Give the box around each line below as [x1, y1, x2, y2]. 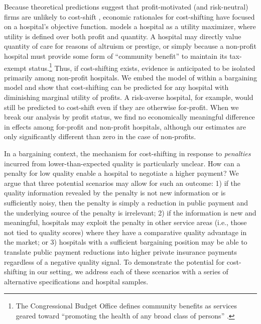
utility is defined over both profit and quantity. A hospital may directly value [4, 31, 241, 41]
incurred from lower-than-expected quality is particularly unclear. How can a [4, 158, 240, 168]
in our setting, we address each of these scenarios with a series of [29, 266, 228, 277]
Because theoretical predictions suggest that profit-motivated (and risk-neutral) [4, 2, 248, 12]
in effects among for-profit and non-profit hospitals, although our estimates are [4, 121, 246, 132]
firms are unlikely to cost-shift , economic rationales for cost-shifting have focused [4, 11, 255, 22]
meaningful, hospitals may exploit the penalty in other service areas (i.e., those [4, 217, 247, 228]
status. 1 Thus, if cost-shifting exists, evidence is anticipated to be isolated [29, 61, 255, 73]
